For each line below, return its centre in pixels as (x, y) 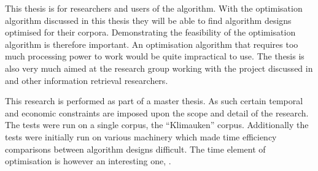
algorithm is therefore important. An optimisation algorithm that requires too (152, 44)
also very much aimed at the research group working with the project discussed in (159, 68)
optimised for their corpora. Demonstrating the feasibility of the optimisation (150, 32)
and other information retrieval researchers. (87, 80)
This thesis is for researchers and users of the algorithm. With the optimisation (154, 8)
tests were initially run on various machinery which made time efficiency (141, 136)
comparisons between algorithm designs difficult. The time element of (135, 149)
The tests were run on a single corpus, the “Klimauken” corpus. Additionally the (157, 125)
